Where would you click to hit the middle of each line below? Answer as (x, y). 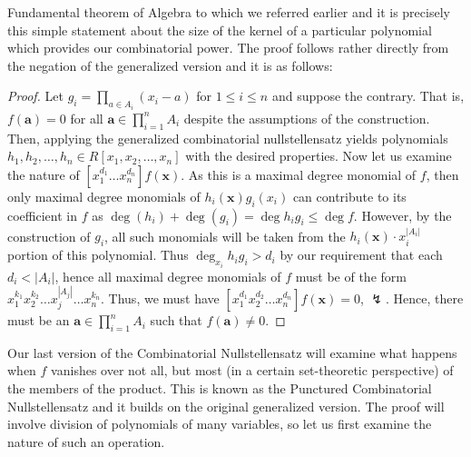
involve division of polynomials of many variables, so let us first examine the (220, 424)
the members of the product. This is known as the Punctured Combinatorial (220, 388)
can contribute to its (349, 196)
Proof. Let (35, 96)
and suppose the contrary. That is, (368, 96)
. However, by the (402, 215)
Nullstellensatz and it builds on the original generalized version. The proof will (226, 406)
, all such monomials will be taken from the (225, 236)
